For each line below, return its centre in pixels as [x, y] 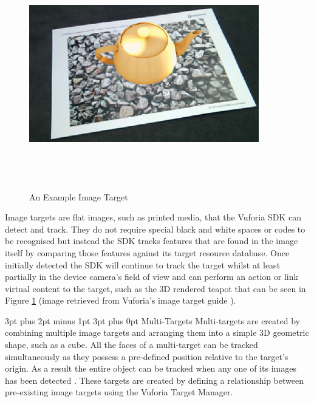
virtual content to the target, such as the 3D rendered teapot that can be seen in [155, 288]
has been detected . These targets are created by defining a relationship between [154, 380]
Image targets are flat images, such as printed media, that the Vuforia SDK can [153, 217]
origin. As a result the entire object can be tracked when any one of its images [151, 368]
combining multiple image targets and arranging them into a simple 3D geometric [157, 332]
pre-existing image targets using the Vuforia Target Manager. [119, 392]
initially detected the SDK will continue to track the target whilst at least [143, 264]
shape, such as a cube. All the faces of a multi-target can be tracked [131, 345]
